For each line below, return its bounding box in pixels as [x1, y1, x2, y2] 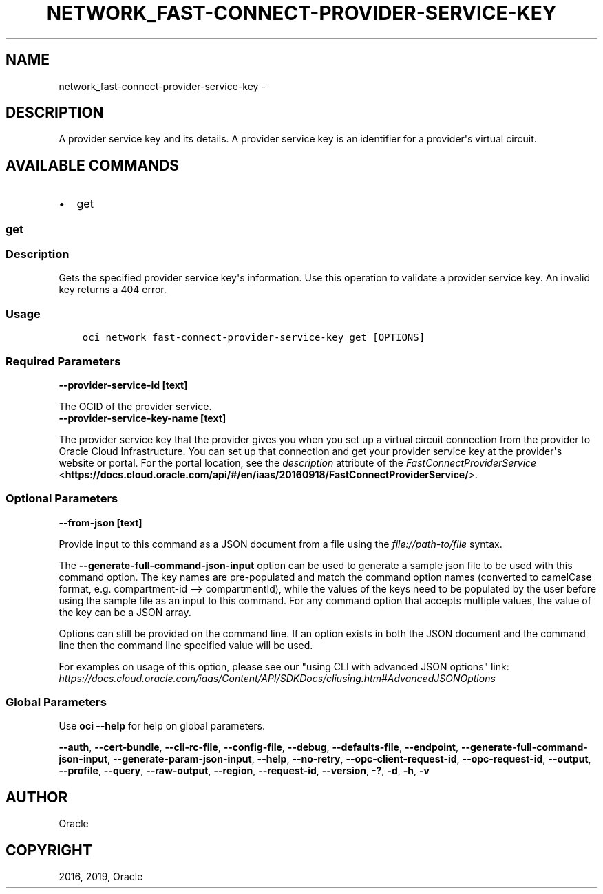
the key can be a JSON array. [59, 606, 191, 618]
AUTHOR [6, 788, 68, 806]
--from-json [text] [59, 516, 142, 529]
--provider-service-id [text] [59, 379, 188, 391]
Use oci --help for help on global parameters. [59, 720, 265, 732]
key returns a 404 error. [59, 284, 167, 296]
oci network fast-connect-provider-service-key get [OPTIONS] [82, 332, 425, 343]
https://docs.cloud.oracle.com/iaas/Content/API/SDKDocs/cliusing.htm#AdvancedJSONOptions [59, 672, 496, 684]
